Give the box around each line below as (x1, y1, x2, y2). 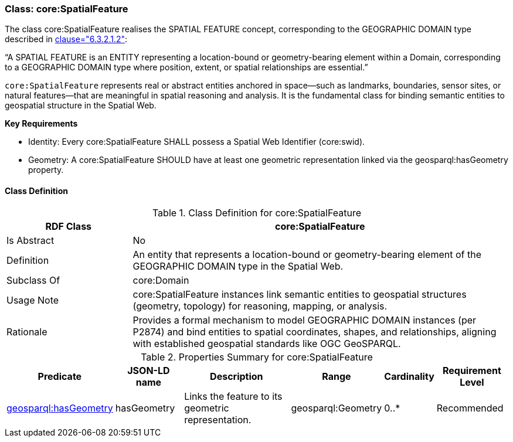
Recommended (436, 402, 504, 414)
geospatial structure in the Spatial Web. (5, 100, 157, 111)
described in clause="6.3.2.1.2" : (5, 34, 128, 45)
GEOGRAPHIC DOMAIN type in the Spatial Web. (133, 260, 344, 272)
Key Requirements (5, 118, 78, 129)
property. (28, 165, 64, 175)
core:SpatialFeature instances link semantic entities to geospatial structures (133, 288, 467, 300)
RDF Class (45, 220, 92, 232)
